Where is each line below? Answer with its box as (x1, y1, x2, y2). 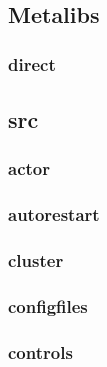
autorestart (8, 202, 100, 227)
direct (8, 51, 56, 76)
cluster (8, 248, 64, 273)
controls (8, 339, 73, 364)
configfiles (8, 293, 88, 318)
